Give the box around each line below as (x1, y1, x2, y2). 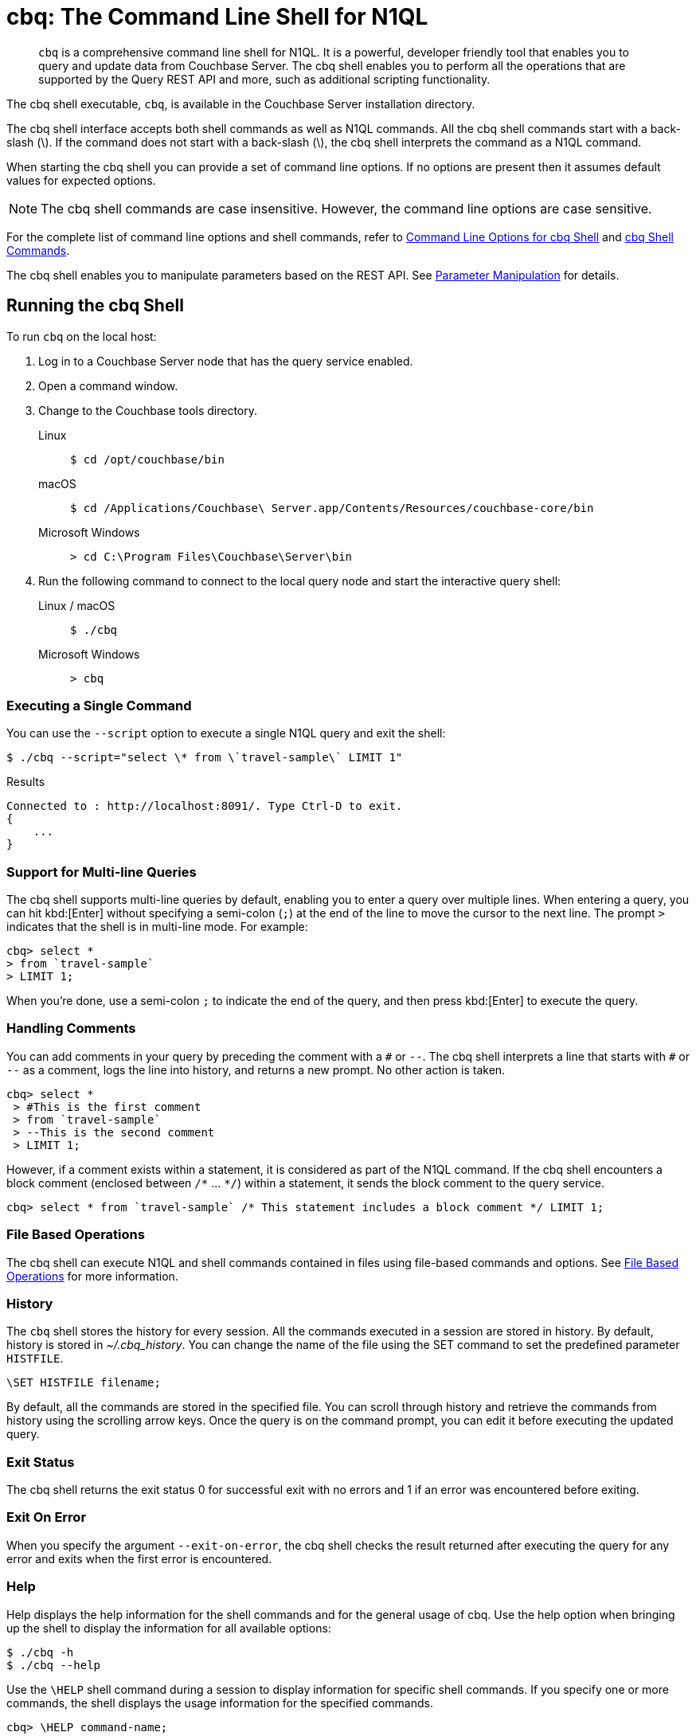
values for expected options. (6, 173, 156, 187)
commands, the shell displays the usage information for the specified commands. (6, 1695, 433, 1710)
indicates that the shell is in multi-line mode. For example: (6, 920, 308, 934)
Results (6, 775, 45, 789)
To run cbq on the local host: (6, 329, 157, 343)
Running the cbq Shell (6, 295, 184, 316)
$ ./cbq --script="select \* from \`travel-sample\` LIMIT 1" (6, 751, 403, 764)
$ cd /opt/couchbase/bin (70, 452, 225, 466)
